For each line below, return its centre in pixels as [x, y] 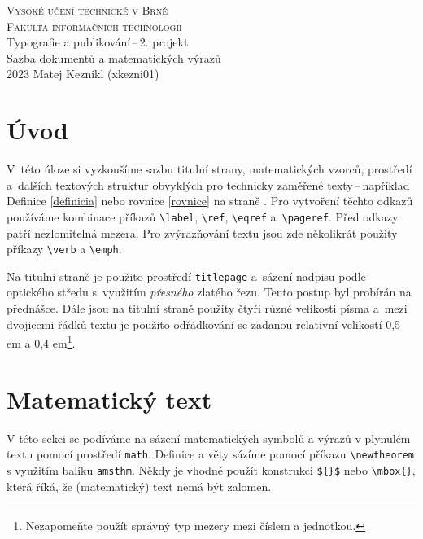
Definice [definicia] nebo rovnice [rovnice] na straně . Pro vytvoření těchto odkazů [210, 201]
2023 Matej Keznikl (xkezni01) [83, 74]
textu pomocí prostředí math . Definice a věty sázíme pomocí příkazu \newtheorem [211, 454]
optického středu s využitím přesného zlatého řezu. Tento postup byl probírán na [209, 292]
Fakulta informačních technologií [94, 26]
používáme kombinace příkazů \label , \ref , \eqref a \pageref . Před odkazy [203, 216]
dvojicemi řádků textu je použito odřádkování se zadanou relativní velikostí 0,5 [204, 324]
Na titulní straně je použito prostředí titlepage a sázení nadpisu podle [186, 276]
